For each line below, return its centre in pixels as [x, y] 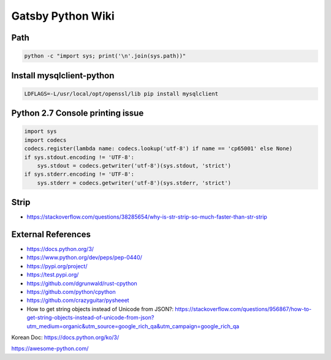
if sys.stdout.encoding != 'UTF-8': [79, 157]
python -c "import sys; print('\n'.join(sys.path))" [105, 56]
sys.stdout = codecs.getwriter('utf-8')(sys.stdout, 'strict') [134, 166]
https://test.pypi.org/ [53, 275]
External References [51, 234]
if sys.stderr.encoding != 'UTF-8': [79, 174]
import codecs [45, 140]
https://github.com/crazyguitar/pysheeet [78, 301]
